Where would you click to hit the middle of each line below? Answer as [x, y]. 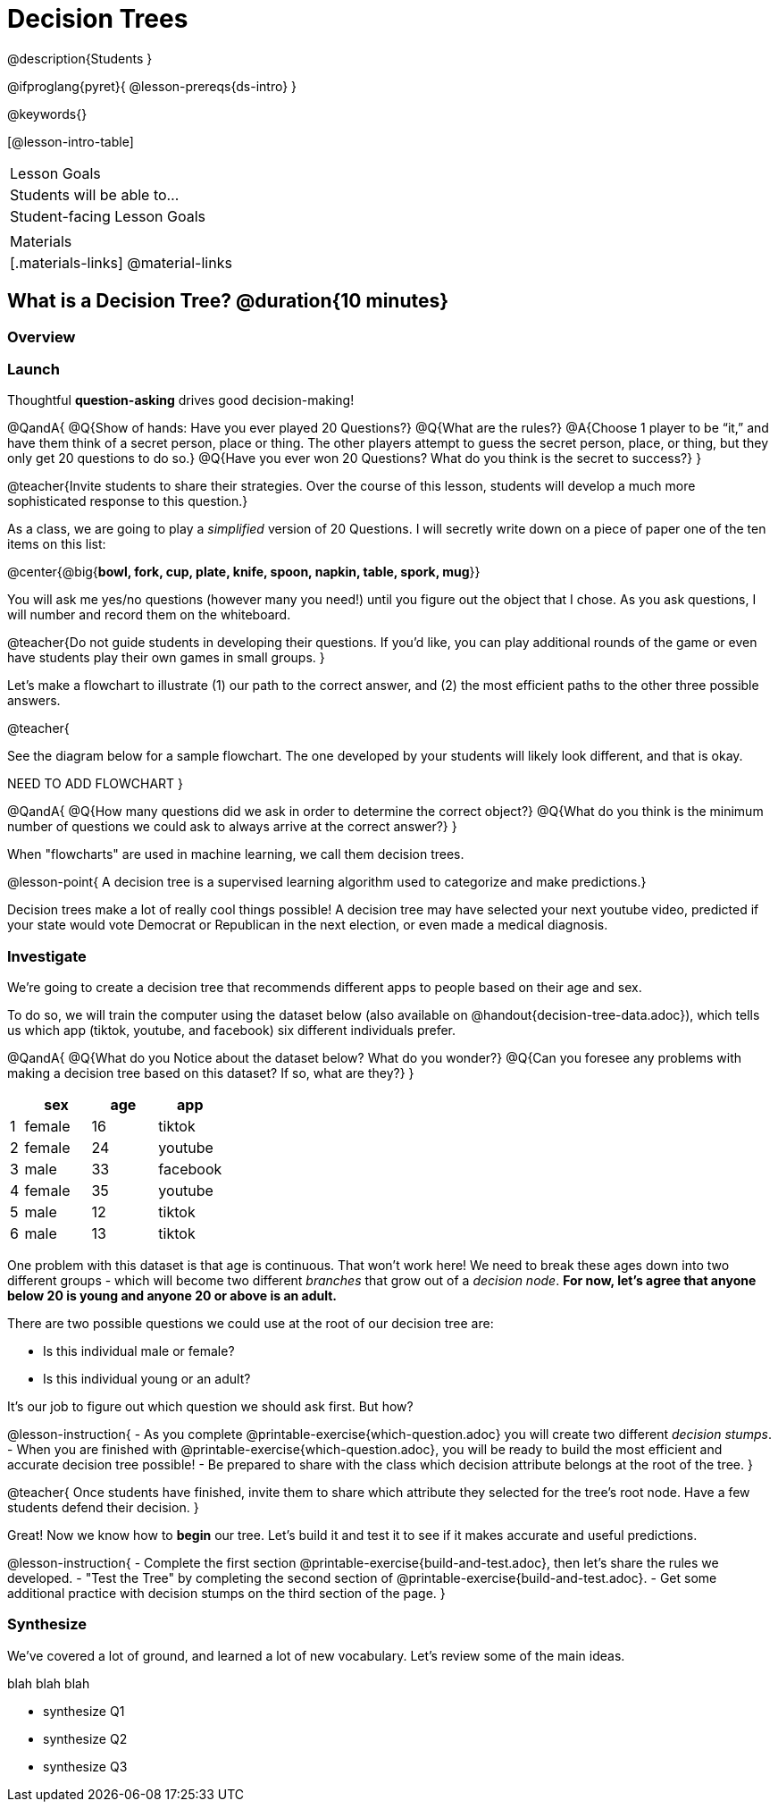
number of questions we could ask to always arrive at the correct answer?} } [232, 827]
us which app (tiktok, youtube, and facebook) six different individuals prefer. [232, 1031]
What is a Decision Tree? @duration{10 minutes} [228, 301]
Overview [42, 337]
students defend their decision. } [103, 1508]
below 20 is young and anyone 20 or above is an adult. [172, 1296]
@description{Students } [80, 58]
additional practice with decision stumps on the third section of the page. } [226, 1594]
